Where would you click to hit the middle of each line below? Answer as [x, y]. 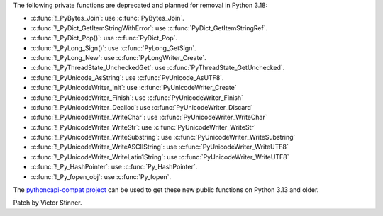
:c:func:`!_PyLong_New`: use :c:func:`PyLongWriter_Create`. [119, 57]
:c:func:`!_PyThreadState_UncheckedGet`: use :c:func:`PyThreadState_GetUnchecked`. [158, 68]
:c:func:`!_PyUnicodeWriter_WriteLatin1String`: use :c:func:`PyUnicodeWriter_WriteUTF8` [160, 157]
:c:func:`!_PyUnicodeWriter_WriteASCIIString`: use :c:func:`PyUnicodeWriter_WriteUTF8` [160, 147]
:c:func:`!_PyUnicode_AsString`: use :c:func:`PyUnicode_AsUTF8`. [127, 77]
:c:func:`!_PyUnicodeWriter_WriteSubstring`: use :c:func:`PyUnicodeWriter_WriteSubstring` [163, 137]
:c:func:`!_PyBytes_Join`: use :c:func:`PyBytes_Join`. [107, 18]
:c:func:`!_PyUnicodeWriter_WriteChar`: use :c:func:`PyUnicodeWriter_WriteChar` [149, 118]
